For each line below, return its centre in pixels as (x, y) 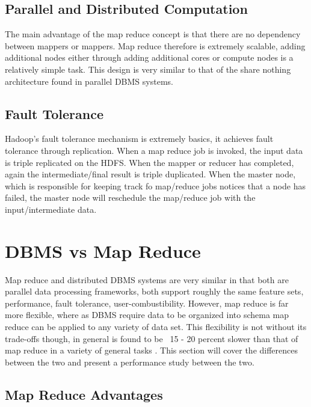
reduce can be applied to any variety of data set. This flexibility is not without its (156, 327)
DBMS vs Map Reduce (103, 250)
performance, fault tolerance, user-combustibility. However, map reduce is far (147, 303)
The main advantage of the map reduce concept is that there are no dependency (153, 34)
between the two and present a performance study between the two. (130, 362)
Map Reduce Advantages (84, 394)
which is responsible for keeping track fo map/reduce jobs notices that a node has (155, 185)
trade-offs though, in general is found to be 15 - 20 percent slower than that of (152, 338)
